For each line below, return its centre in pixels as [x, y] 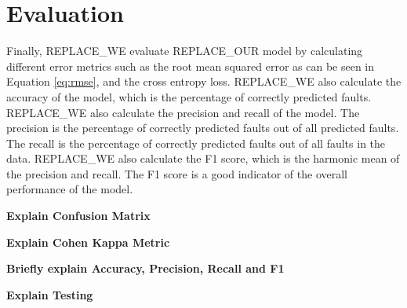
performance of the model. [70, 189]
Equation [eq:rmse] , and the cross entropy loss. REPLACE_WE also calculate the [204, 81]
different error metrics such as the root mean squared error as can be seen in [191, 66]
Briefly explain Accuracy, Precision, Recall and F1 [145, 268]
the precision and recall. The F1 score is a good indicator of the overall [177, 173]
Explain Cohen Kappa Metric [88, 242]
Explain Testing [50, 294]
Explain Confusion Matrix [78, 216]
